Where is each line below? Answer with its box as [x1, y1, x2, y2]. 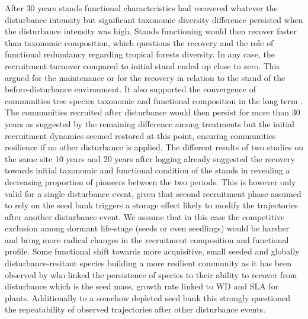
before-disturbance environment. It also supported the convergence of [5, 83, 256, 95]
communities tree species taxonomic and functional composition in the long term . [5, 94, 303, 107]
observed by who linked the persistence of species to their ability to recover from [5, 268, 297, 281]
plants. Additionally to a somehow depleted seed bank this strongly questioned [5, 291, 290, 304]
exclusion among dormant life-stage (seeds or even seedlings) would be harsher [5, 222, 290, 234]
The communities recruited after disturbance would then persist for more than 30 [5, 106, 300, 118]
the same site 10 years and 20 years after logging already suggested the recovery [5, 152, 295, 165]
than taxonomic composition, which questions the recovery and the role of [5, 36, 274, 49]
